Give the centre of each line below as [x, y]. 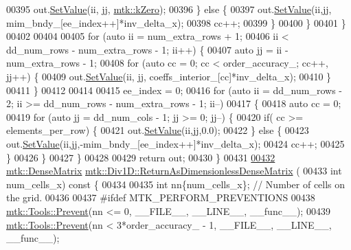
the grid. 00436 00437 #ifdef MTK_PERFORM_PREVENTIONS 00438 [161, 197]
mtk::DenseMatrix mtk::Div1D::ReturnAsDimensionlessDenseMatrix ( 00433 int [174, 171]
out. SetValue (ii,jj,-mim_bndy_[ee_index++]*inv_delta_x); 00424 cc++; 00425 [175, 143]
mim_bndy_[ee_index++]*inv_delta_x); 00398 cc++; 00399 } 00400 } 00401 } [176, 22]
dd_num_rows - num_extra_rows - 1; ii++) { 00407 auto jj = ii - [147, 49]
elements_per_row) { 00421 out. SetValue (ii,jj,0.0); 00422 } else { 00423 [158, 130]
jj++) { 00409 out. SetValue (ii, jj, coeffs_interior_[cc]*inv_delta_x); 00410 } [169, 76]
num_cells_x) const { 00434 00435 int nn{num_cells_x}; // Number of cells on [176, 184]
